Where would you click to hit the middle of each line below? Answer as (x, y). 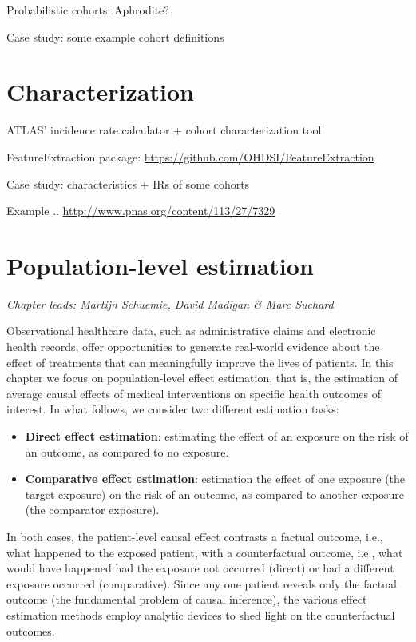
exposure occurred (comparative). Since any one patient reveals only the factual (202, 583)
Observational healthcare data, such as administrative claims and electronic (191, 331)
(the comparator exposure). (92, 510)
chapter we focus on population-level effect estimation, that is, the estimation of (202, 378)
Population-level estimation (160, 265)
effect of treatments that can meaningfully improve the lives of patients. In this (200, 362)
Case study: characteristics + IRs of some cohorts (128, 183)
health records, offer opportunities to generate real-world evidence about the (193, 346)
